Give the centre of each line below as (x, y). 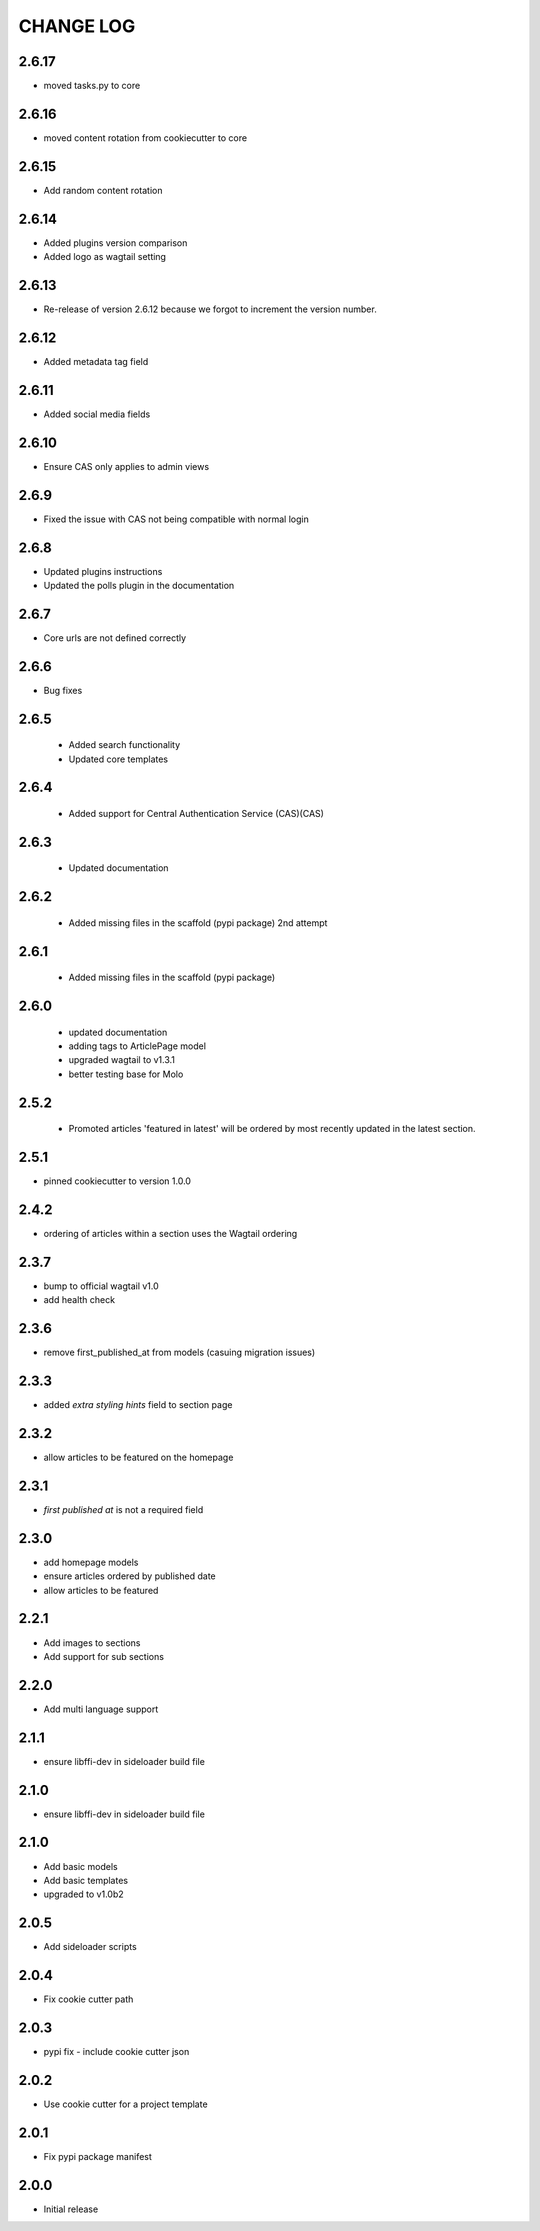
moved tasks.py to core (92, 86)
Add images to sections (92, 1642)
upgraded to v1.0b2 (83, 1894)
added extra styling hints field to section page (138, 1405)
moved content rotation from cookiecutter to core (145, 137)
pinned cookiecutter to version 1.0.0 (117, 1181)
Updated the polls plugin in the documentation (139, 585)
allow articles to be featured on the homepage (138, 1457)
